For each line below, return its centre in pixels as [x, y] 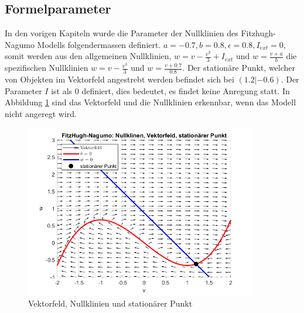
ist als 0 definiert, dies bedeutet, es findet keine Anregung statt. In [170, 90]
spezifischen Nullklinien [47, 68]
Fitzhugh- [258, 33]
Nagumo [20, 44]
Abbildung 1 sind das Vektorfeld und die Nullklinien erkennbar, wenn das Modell [151, 102]
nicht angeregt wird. [41, 113]
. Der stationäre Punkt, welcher [239, 68]
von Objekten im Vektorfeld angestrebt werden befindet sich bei [119, 79]
